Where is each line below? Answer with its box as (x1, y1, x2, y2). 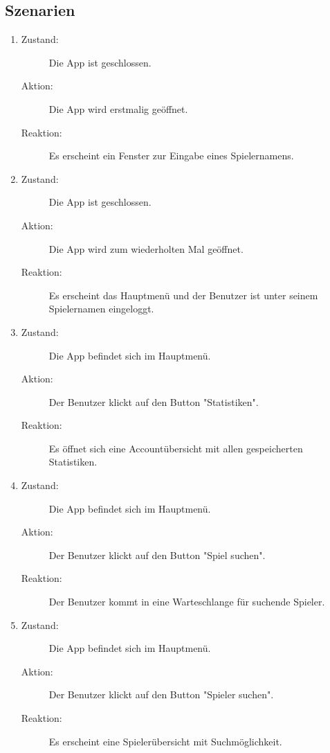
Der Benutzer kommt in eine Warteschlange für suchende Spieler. (48, 594, 325, 609)
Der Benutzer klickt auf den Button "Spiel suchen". (48, 547, 266, 562)
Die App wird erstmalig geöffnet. (48, 101, 188, 116)
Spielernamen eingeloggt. (48, 301, 154, 316)
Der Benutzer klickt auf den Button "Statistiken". (48, 394, 259, 409)
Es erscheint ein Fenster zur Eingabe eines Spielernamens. (48, 148, 294, 163)
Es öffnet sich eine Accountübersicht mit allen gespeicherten (48, 441, 303, 455)
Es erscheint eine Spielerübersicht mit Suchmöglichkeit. (48, 734, 282, 748)
